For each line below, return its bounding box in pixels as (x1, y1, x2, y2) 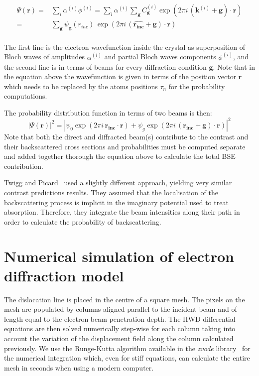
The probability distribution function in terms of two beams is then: (4, 107, 212, 118)
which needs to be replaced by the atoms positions (4, 81, 158, 91)
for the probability (168, 81, 225, 91)
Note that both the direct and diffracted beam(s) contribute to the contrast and (4, 131, 249, 141)
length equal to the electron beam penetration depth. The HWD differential (4, 313, 236, 324)
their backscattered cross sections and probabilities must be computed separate (4, 141, 246, 151)
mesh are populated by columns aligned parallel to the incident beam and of (4, 304, 237, 314)
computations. (4, 91, 47, 101)
